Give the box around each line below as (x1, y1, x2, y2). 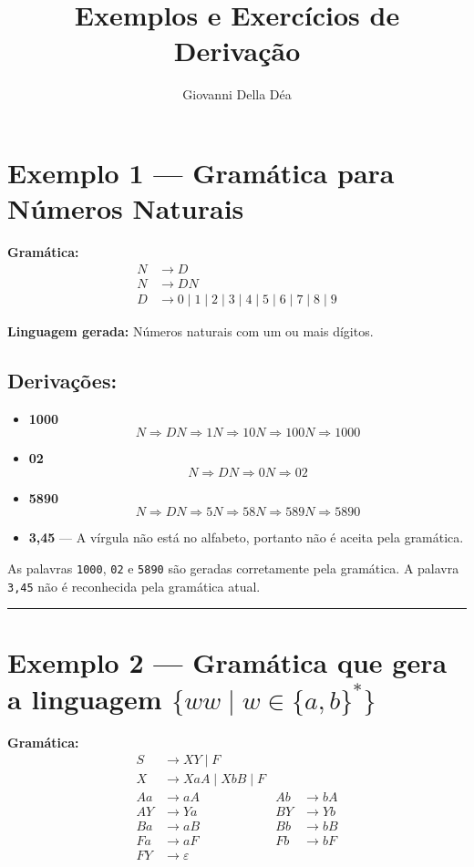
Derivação (173, 32, 301, 69)
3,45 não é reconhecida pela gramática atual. (7, 576, 261, 595)
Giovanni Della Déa (182, 85, 292, 104)
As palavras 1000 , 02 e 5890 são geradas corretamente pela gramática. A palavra (7, 558, 459, 577)
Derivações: (7, 366, 118, 394)
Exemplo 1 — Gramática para (7, 153, 395, 191)
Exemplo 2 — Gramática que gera (7, 644, 448, 681)
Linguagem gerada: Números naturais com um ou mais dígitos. (7, 321, 374, 340)
